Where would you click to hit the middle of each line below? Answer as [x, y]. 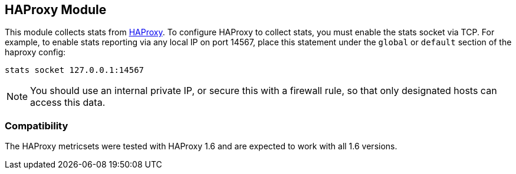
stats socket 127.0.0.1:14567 [75, 70]
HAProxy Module [56, 10]
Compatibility [37, 126]
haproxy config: [35, 52]
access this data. [68, 103]
